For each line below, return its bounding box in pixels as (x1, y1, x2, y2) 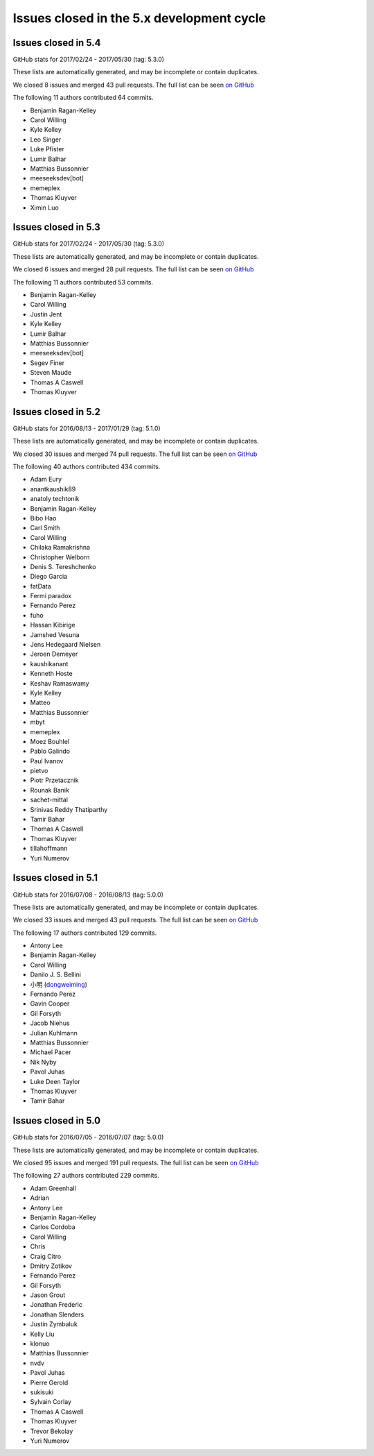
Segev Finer (30, 358, 65, 367)
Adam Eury (30, 475, 62, 484)
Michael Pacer (30, 1048, 71, 1056)
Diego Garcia (30, 573, 68, 581)
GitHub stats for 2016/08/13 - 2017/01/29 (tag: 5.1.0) (12, 424, 161, 432)
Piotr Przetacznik (30, 776, 79, 784)
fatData (30, 582, 51, 590)
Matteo (30, 698, 51, 707)
